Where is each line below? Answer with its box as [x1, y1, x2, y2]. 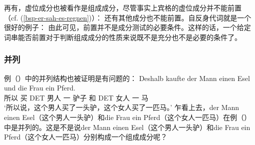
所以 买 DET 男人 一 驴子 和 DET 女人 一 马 [4, 92, 149, 102]
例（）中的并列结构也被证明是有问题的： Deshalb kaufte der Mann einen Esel [4, 72, 250, 83]
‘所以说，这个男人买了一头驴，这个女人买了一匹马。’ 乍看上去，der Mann [4, 102, 239, 112]
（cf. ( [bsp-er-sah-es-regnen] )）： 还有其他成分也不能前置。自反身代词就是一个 [4, 12, 252, 22]
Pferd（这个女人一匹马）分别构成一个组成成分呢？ [4, 131, 168, 142]
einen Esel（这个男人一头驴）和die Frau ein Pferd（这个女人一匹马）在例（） [4, 111, 252, 122]
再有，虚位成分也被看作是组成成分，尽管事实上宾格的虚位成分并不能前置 [4, 2, 242, 12]
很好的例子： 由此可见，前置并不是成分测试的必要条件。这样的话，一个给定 [4, 22, 251, 32]
